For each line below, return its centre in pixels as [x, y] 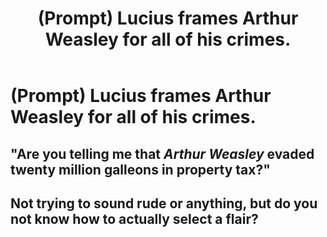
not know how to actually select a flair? [134, 218]
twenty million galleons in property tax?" [140, 169]
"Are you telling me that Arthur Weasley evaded [162, 153]
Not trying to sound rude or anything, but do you [164, 203]
